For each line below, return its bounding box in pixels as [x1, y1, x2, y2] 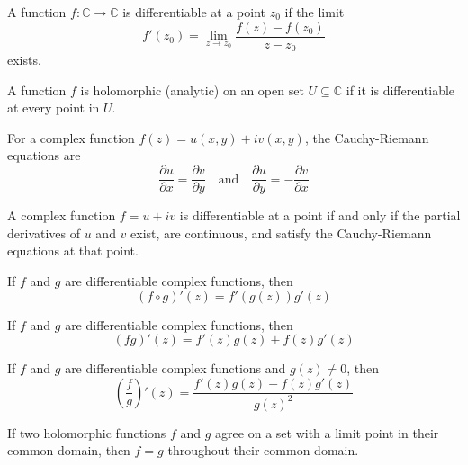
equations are [7, 146, 81, 165]
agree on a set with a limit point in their [215, 423, 439, 442]
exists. [7, 50, 41, 69]
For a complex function [7, 128, 135, 147]
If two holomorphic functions [7, 423, 166, 442]
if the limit [284, 3, 345, 21]
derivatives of [7, 223, 81, 242]
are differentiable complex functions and [65, 359, 286, 378]
